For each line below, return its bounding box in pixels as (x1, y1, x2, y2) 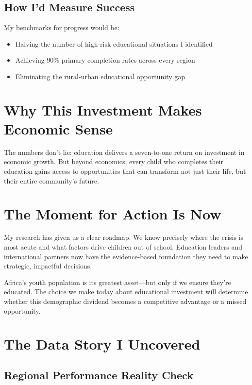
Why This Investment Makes (4, 100, 202, 119)
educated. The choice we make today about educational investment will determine (4, 286, 248, 297)
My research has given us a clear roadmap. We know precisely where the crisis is (4, 232, 244, 242)
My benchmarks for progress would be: (4, 22, 119, 33)
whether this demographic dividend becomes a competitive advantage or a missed (4, 296, 247, 306)
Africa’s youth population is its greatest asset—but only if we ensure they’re (4, 277, 231, 287)
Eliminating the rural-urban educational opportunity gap (15, 71, 185, 81)
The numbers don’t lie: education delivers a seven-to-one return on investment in (4, 147, 245, 157)
